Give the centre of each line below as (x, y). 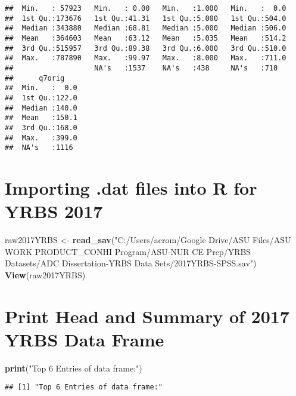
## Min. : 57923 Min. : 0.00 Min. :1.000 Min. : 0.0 (146, 8)
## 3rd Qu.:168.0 (41, 128)
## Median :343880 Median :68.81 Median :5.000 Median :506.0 (146, 28)
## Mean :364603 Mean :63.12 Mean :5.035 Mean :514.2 (146, 38)
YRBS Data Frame (85, 339)
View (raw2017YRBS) (45, 274)
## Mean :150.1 (41, 118)
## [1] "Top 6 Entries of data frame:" (84, 387)
